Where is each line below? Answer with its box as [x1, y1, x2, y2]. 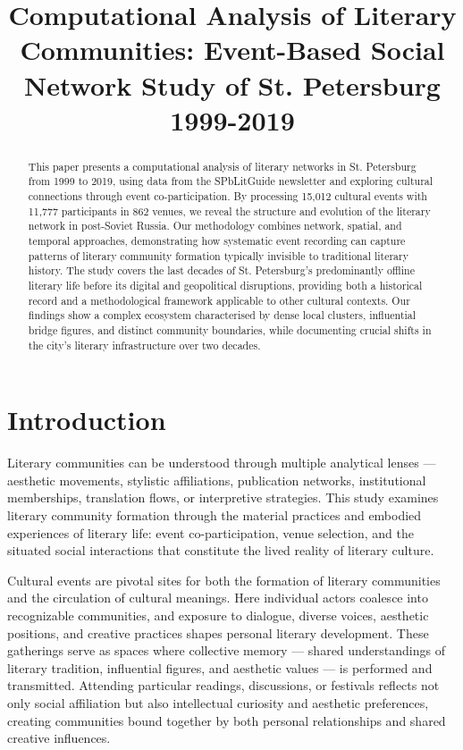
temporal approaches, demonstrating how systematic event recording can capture [28, 233, 406, 249]
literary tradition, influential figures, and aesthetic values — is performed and [7, 658, 433, 677]
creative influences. [7, 729, 111, 747]
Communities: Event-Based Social [20, 31, 445, 68]
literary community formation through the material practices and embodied [7, 505, 422, 524]
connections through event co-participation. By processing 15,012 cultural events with [28, 189, 427, 204]
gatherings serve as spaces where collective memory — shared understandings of [7, 641, 446, 660]
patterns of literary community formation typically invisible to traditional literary [28, 248, 408, 263]
